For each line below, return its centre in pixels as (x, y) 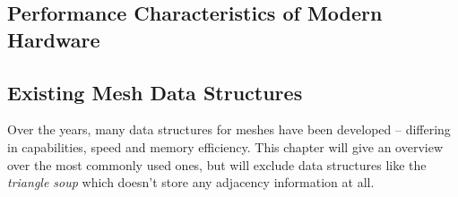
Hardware (54, 39)
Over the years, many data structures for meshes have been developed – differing (229, 129)
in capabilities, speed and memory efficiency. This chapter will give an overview (225, 146)
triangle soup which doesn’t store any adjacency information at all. (191, 182)
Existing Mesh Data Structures (155, 92)
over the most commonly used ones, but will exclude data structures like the (217, 164)
